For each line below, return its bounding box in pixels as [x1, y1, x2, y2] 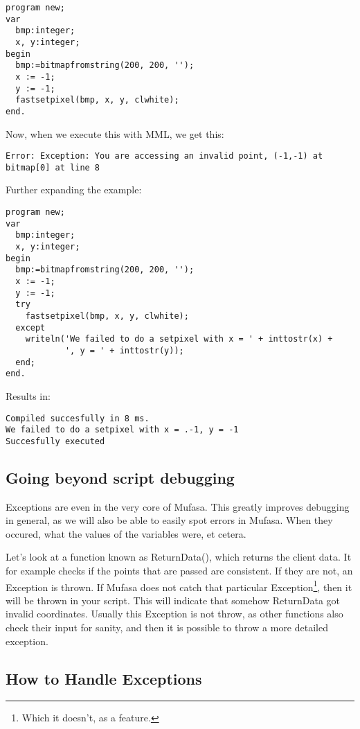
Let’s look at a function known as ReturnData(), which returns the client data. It [6, 550, 352, 564]
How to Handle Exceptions [6, 667, 202, 689]
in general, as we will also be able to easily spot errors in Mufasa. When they [6, 513, 333, 527]
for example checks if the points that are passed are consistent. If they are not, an [6, 563, 353, 578]
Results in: [6, 388, 51, 403]
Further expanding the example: [6, 182, 142, 197]
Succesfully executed [6, 436, 105, 446]
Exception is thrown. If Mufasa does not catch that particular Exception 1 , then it [6, 577, 352, 594]
